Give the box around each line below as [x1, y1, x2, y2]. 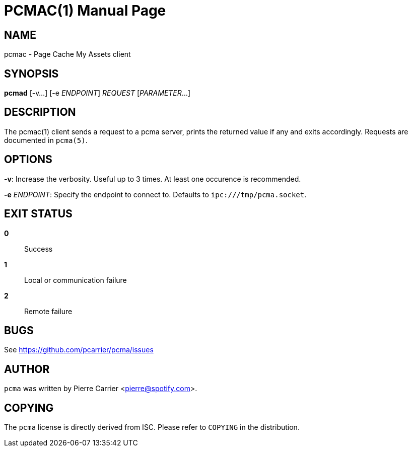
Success [24, 244, 53, 253]
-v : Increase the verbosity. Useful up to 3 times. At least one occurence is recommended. [4, 174, 301, 183]
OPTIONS [4, 153, 52, 166]
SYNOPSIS [4, 67, 59, 80]
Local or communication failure [24, 275, 127, 284]
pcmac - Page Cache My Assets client [4, 50, 131, 59]
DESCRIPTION [4, 106, 76, 119]
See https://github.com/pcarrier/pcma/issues [4, 345, 154, 354]
